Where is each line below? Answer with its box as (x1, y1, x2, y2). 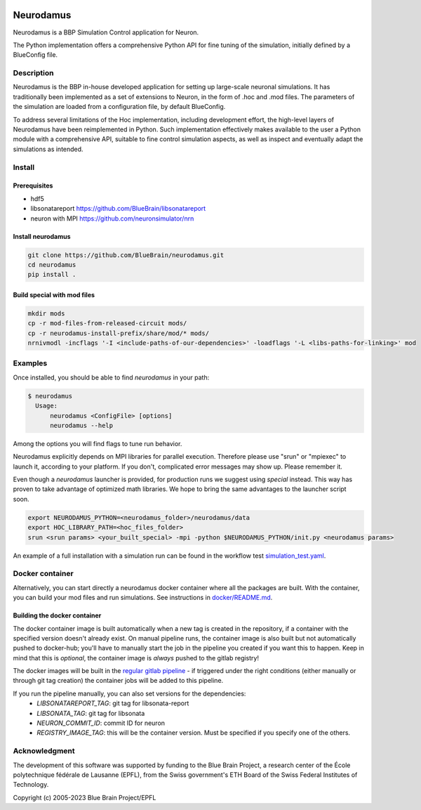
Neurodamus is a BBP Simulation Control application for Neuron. (13, 28, 199, 37)
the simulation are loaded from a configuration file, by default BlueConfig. (13, 103, 226, 111)
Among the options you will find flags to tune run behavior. (13, 439, 182, 448)
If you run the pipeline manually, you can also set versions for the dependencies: (13, 689, 246, 698)
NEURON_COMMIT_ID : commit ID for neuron (36, 719, 165, 727)
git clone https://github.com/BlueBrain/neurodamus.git (27, 251, 225, 259)
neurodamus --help (50, 422, 114, 429)
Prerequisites (13, 181, 53, 190)
